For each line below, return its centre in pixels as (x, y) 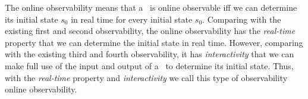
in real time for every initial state (132, 19)
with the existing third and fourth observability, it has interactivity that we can (150, 54)
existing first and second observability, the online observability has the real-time (150, 31)
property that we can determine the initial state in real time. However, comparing (154, 42)
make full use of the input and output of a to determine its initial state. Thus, (149, 65)
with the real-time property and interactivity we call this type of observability (146, 77)
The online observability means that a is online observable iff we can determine (151, 7)
